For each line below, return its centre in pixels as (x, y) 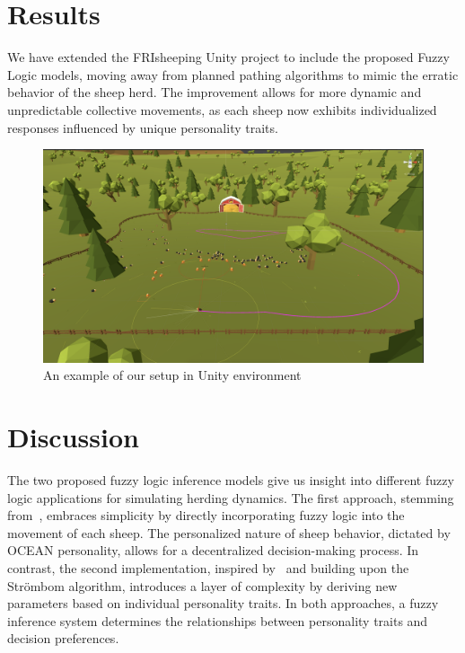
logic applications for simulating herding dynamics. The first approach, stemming (231, 497)
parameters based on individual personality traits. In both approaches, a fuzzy (223, 603)
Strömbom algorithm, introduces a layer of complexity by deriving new (202, 585)
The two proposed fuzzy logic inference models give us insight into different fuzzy (231, 480)
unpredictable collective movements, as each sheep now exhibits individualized (222, 109)
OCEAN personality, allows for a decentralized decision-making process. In (213, 550)
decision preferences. (63, 638)
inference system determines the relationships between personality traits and (218, 620)
